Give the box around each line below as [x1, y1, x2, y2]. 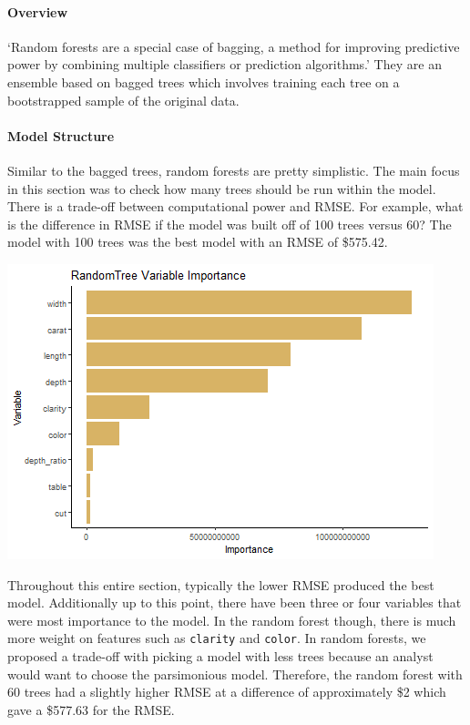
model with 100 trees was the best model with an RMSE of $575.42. [7, 232, 388, 251]
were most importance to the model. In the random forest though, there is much [7, 610, 456, 629]
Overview [7, 2, 68, 21]
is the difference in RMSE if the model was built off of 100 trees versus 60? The [7, 214, 452, 233]
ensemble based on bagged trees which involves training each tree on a [7, 72, 400, 91]
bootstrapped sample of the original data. [7, 90, 240, 109]
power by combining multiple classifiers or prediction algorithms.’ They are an [7, 55, 442, 74]
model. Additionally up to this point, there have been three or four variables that [7, 593, 462, 612]
